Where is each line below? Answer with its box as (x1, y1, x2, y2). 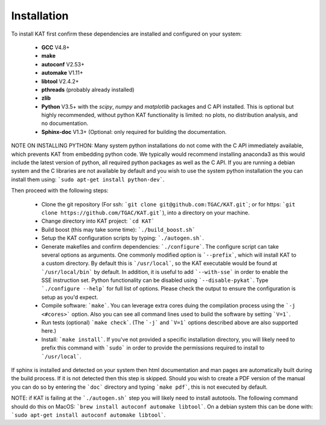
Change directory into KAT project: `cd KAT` (41, 217, 155, 225)
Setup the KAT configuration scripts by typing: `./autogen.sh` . (41, 234, 205, 241)
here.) (41, 327, 57, 334)
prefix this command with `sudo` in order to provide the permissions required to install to (41, 344, 265, 351)
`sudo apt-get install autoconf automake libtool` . (11, 411, 166, 418)
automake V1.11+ (41, 69, 84, 77)
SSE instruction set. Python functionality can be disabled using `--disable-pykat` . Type (41, 276, 269, 284)
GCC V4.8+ (41, 43, 70, 51)
